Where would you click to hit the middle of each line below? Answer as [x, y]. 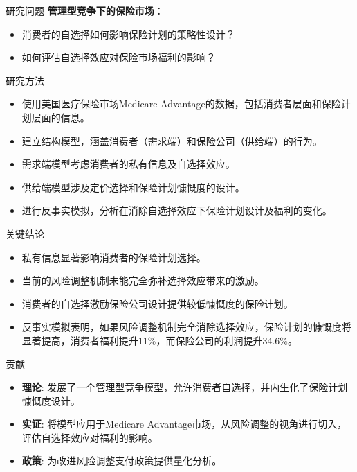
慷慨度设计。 [51, 400]
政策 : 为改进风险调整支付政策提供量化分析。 [122, 461]
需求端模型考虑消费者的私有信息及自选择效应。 [128, 164]
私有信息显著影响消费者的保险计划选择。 [114, 257]
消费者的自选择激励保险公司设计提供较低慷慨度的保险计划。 [157, 303]
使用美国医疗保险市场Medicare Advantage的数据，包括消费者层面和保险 [181, 104]
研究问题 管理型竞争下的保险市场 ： [85, 10]
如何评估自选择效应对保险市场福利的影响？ [119, 57]
